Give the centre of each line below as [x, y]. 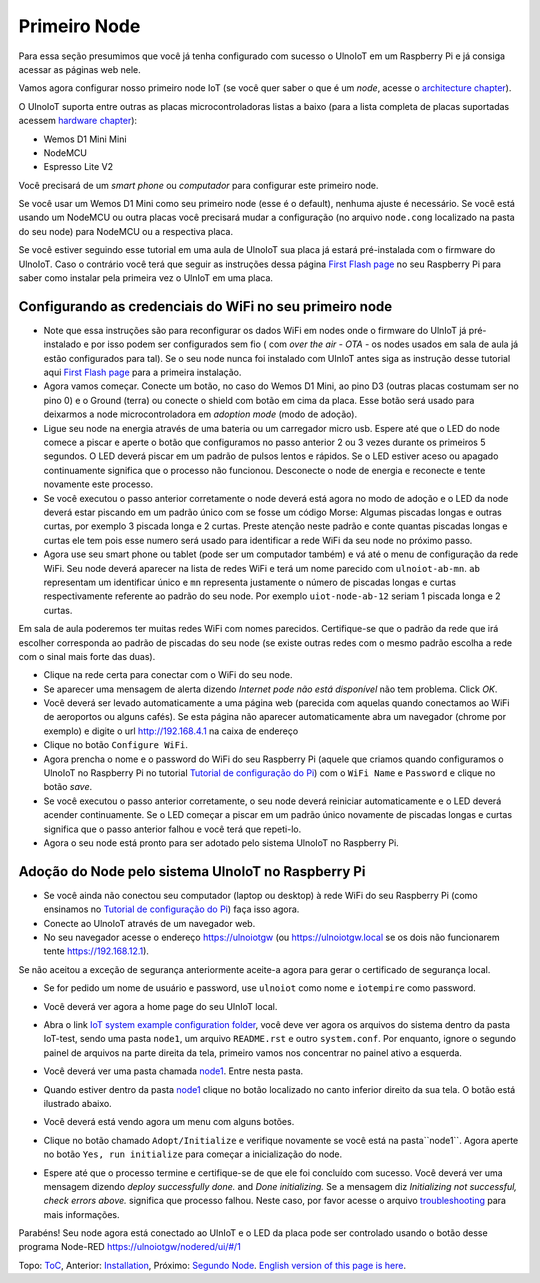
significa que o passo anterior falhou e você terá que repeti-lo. [172, 829]
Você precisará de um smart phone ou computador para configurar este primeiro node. [198, 185]
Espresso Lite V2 [78, 167]
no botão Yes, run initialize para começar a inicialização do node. [193, 1154]
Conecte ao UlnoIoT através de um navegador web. [149, 923]
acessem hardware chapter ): [78, 121]
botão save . [68, 787]
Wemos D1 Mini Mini [85, 139]
